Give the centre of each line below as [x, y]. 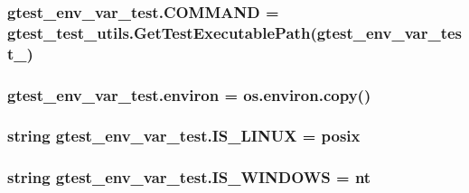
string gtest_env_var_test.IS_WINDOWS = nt [189, 177]
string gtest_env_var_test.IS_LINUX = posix [184, 136]
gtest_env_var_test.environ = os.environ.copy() [189, 94]
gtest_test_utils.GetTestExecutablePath [159, 32]
